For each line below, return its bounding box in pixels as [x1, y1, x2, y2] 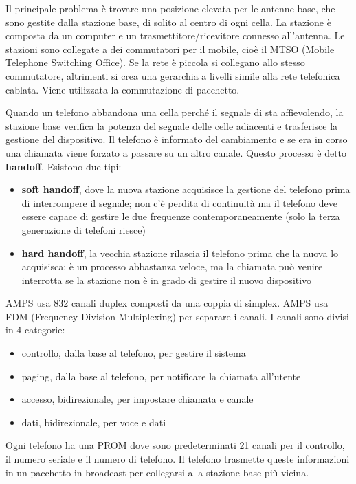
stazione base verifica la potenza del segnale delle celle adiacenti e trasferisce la [5, 118, 338, 133]
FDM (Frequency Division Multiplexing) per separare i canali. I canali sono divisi [5, 309, 349, 323]
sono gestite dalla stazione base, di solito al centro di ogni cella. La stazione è [5, 14, 331, 29]
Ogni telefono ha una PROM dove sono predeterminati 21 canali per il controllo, [5, 438, 345, 452]
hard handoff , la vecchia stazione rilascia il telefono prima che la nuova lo [21, 245, 339, 260]
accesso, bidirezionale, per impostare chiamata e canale [21, 392, 254, 406]
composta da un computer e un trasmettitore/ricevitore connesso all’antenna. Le [5, 28, 345, 43]
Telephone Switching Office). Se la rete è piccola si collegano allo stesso [5, 55, 305, 69]
